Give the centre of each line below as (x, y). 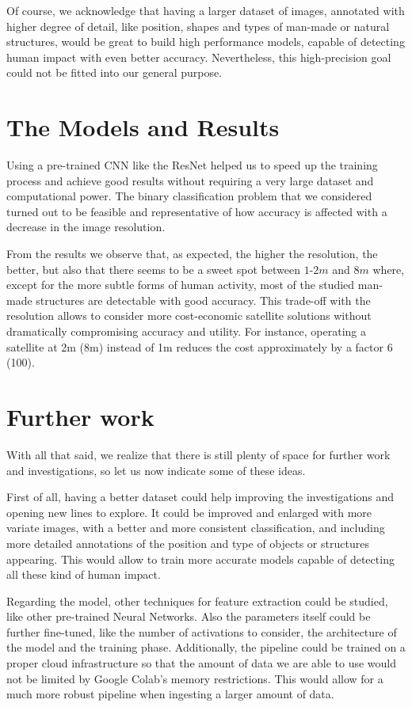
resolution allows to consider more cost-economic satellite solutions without (189, 315)
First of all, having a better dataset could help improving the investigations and (200, 497)
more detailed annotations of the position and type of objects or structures (188, 543)
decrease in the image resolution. (86, 227)
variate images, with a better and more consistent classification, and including (196, 528)
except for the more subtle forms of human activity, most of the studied (181, 285)
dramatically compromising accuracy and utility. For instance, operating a (187, 331)
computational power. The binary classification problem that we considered (189, 196)
